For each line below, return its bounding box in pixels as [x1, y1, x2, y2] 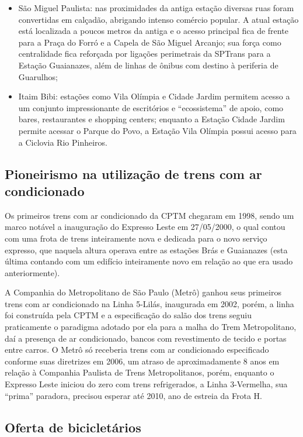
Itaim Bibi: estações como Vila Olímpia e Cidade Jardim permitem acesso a [18, 90, 290, 102]
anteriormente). [5, 266, 60, 278]
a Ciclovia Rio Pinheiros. [18, 136, 107, 148]
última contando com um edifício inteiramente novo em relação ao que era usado [5, 255, 293, 267]
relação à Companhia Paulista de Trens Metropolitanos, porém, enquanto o [5, 366, 274, 378]
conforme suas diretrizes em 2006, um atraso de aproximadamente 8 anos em [5, 355, 280, 367]
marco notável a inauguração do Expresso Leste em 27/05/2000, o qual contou [5, 221, 285, 233]
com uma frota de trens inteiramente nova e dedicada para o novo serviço [5, 232, 267, 244]
